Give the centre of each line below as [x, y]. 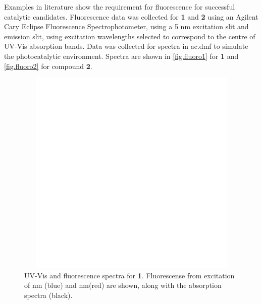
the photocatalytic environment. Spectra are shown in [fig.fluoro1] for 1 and [121, 56]
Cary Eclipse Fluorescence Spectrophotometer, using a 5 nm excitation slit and [126, 26]
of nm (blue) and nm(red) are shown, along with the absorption [123, 285]
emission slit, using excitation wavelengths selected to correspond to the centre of [130, 36]
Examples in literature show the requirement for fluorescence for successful [120, 7]
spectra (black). [48, 295]
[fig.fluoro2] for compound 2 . [48, 66]
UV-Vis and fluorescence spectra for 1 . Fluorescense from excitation [129, 275]
